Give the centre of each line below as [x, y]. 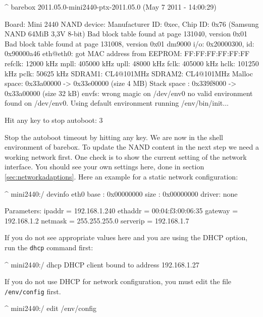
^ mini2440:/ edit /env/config [51, 308]
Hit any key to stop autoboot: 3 [54, 120]
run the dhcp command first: [49, 247]
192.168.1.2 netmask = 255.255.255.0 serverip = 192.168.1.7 [97, 220]
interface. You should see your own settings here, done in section [104, 167]
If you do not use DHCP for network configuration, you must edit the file [118, 281]
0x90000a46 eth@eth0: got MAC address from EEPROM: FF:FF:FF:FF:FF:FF [127, 53]
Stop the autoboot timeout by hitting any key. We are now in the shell [114, 137]
